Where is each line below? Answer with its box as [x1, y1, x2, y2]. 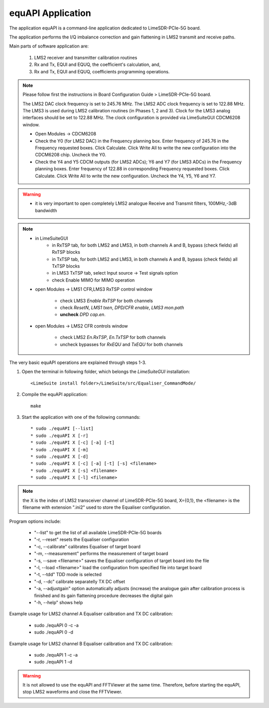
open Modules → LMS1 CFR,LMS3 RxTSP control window [35, 286, 153, 292]
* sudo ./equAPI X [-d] [30, 453, 89, 459]
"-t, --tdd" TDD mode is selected [34, 572, 102, 578]
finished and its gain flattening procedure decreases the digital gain [34, 592, 173, 599]
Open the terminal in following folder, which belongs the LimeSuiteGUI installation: [21, 368, 190, 374]
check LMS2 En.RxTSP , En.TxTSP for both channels [60, 335, 166, 341]
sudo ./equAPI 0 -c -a [34, 622, 79, 628]
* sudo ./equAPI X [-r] [30, 432, 89, 438]
